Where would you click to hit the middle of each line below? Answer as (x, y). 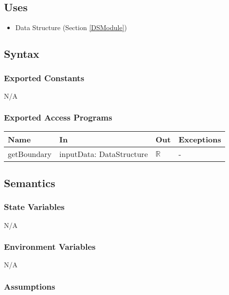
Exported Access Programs (58, 117)
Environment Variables (50, 247)
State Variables (34, 207)
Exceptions (200, 139)
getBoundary (30, 154)
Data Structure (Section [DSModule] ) (71, 27)
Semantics (30, 183)
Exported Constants (44, 78)
